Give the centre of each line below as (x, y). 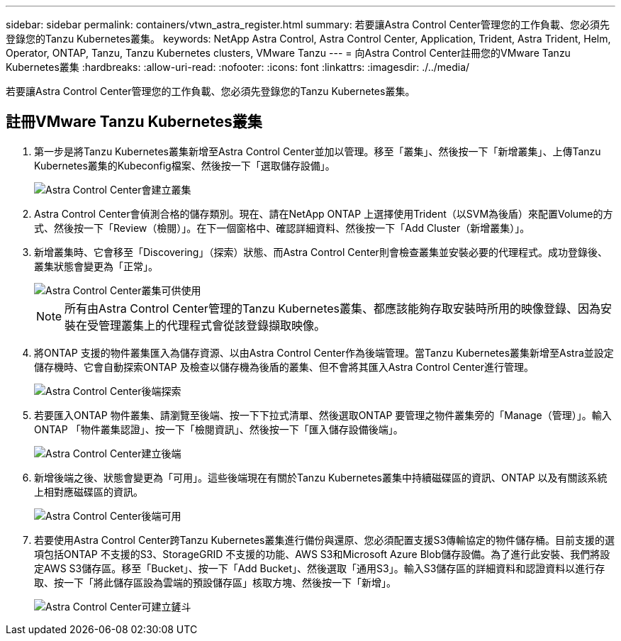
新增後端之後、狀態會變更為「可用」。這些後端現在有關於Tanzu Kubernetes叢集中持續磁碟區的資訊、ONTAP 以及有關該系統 (321, 477)
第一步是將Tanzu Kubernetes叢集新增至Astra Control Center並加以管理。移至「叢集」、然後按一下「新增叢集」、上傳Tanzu (318, 151)
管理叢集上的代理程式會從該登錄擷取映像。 (212, 325)
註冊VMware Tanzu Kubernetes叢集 (134, 122)
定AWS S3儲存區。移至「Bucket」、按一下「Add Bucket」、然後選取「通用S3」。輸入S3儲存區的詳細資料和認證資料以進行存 (320, 568)
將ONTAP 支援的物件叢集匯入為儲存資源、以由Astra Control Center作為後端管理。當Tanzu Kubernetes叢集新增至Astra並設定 (324, 352)
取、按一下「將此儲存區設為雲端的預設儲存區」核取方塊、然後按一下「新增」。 (215, 582)
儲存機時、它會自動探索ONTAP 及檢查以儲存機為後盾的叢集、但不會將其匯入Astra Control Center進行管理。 (284, 367)
